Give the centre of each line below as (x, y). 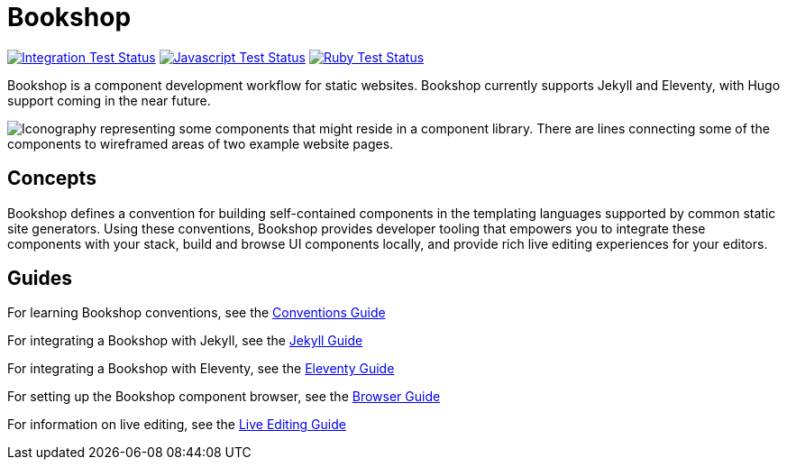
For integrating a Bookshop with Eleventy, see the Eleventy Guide (201, 369)
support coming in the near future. (109, 100)
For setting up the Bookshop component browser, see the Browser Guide (224, 397)
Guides (40, 279)
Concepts (52, 179)
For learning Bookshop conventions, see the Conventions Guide (197, 313)
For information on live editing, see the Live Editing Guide (177, 425)
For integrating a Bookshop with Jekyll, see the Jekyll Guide (185, 341)
